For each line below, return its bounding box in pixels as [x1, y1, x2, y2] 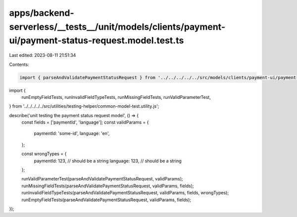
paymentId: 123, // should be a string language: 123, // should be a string [34, 158, 182, 164]
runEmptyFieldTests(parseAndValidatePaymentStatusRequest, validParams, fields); [21, 197, 192, 203]
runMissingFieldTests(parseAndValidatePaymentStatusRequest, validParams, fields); [21, 183, 194, 189]
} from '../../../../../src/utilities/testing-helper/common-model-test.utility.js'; [9, 103, 159, 109]
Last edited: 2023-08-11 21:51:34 [9, 52, 76, 58]
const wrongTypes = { [21, 151, 67, 157]
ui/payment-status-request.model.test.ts [9, 35, 184, 46]
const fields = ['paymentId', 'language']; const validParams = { [21, 119, 149, 126]
